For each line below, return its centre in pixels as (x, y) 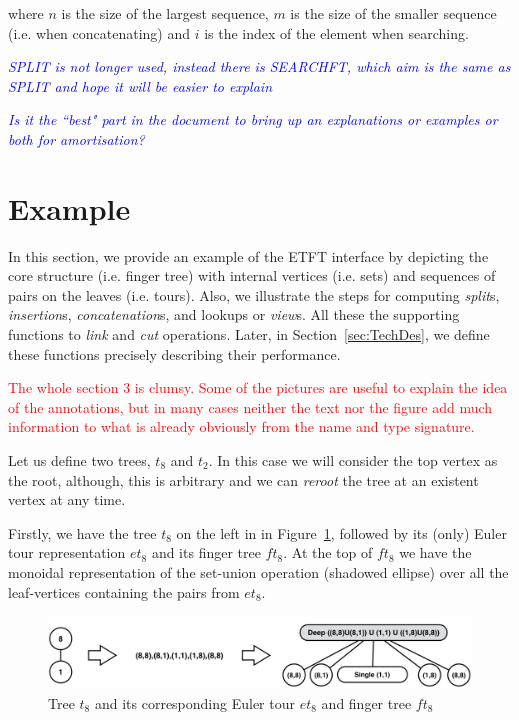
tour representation (67, 552)
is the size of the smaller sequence (393, 13)
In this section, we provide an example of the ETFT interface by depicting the (248, 255)
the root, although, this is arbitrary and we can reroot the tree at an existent (243, 479)
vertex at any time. (67, 499)
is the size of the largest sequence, (165, 13)
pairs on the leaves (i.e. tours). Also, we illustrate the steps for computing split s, (254, 294)
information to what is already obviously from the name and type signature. (241, 426)
